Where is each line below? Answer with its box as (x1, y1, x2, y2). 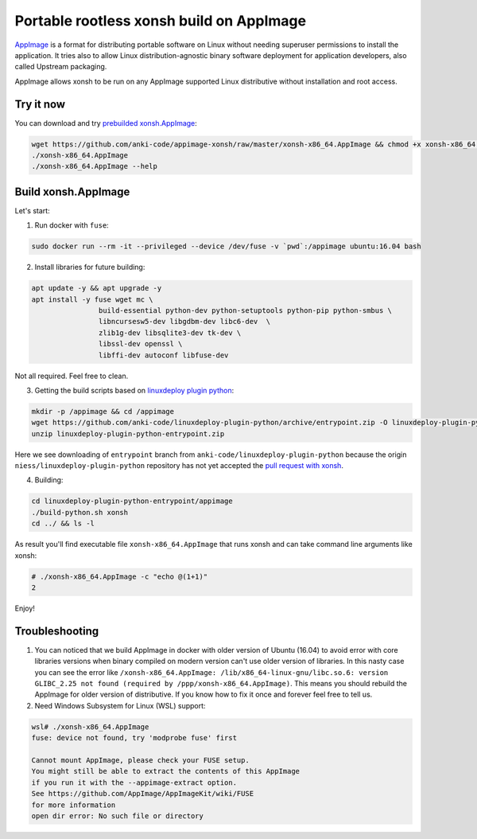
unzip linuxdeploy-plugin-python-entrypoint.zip (31, 429, 225, 438)
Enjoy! (14, 603, 36, 613)
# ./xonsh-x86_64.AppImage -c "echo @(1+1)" (31, 572, 208, 581)
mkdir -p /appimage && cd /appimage (31, 407, 175, 416)
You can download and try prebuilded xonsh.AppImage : (14, 118, 198, 127)
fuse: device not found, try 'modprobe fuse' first (31, 733, 238, 743)
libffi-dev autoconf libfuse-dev (98, 350, 229, 360)
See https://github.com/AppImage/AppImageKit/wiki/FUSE (31, 789, 254, 798)
